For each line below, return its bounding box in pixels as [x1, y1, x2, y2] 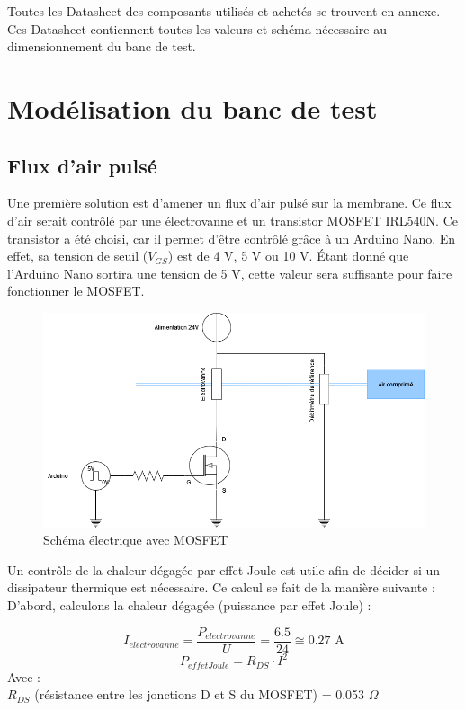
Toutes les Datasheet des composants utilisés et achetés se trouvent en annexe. [7, 2, 441, 20]
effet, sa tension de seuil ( [7, 246, 148, 265]
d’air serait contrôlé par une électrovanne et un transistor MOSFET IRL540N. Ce [7, 210, 459, 229]
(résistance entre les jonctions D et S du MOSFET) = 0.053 [34, 685, 365, 704]
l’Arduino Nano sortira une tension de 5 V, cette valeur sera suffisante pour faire [7, 263, 452, 282]
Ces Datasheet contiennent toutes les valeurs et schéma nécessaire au [7, 19, 387, 38]
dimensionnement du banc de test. [7, 37, 196, 56]
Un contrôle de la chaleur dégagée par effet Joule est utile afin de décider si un [7, 560, 441, 579]
